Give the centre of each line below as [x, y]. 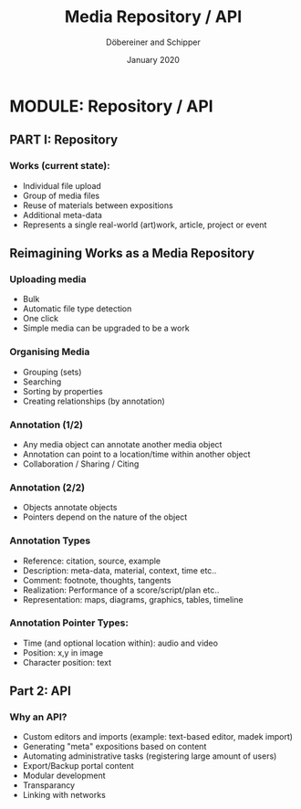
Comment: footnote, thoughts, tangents [97, 580]
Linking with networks [64, 795]
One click [41, 319]
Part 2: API [40, 691]
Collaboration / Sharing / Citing [81, 464]
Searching [42, 382]
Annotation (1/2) [47, 425]
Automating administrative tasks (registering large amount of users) [150, 756]
